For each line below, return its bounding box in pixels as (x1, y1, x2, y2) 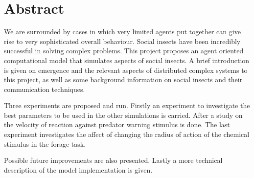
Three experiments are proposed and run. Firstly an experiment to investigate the (4, 100, 250, 111)
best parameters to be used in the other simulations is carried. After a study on (4, 110, 243, 120)
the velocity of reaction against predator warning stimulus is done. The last (4, 119, 230, 130)
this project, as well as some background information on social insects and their (4, 74, 243, 85)
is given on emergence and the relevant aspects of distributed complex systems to (4, 65, 248, 75)
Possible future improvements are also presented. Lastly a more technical (4, 155, 223, 165)
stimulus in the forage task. (4, 138, 86, 149)
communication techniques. (4, 84, 85, 94)
